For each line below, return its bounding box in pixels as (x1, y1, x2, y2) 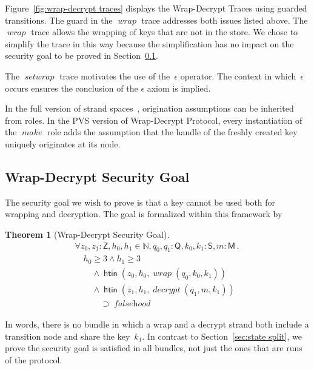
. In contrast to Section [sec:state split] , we (142, 329, 302, 342)
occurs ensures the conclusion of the (5, 81, 138, 94)
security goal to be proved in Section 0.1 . (5, 49, 158, 62)
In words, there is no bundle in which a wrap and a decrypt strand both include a (5, 317, 309, 330)
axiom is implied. (147, 81, 211, 94)
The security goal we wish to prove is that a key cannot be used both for (5, 195, 276, 208)
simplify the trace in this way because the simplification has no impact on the (5, 37, 294, 50)
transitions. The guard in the (5, 13, 113, 26)
